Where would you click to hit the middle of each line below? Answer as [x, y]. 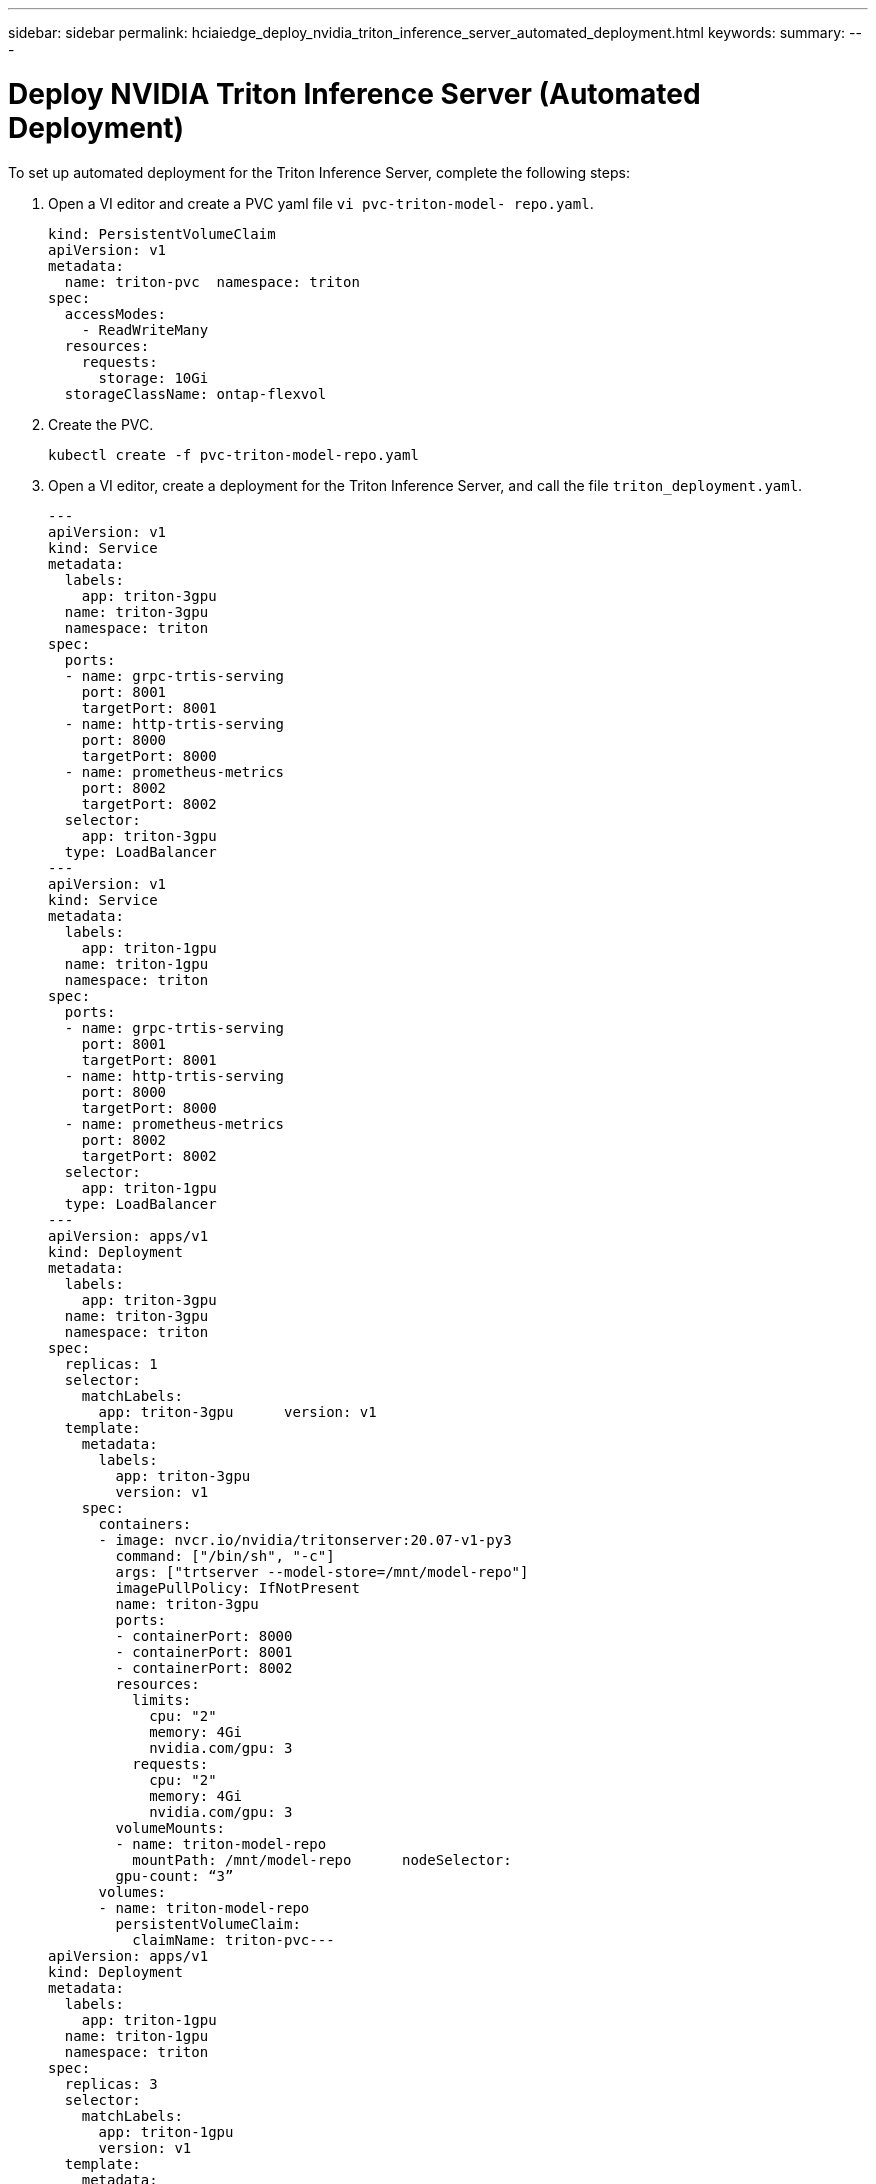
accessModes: [115, 313]
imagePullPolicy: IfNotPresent [237, 1587]
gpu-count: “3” [174, 1875]
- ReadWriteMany [145, 329]
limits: [162, 1699]
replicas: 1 [111, 1363]
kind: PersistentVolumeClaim [162, 233]
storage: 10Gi [153, 377]
